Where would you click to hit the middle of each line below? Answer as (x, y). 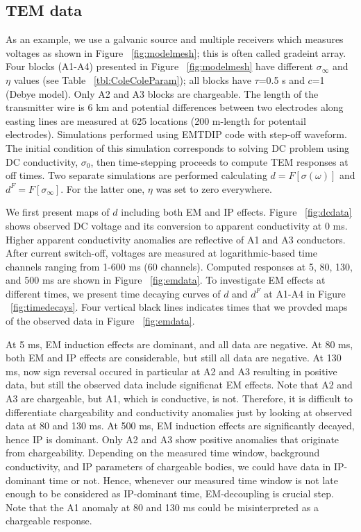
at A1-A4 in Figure (305, 293)
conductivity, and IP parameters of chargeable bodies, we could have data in (168, 466)
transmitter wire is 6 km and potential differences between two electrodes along (175, 107)
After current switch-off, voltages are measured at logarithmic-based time (161, 253)
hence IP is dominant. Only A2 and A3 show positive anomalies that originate (173, 439)
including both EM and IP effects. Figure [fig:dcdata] (236, 212)
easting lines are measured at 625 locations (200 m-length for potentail (156, 120)
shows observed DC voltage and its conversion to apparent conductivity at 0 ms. (177, 225)
